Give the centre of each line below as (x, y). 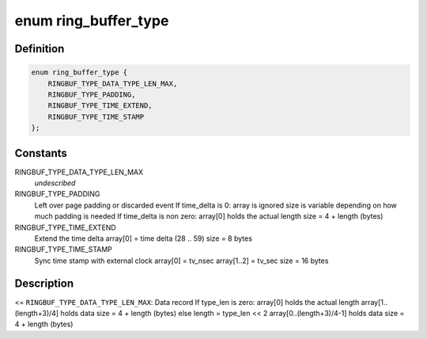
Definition (40, 49)
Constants (41, 153)
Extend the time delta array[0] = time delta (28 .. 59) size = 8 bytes (144, 238)
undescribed (55, 183)
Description (44, 283)
